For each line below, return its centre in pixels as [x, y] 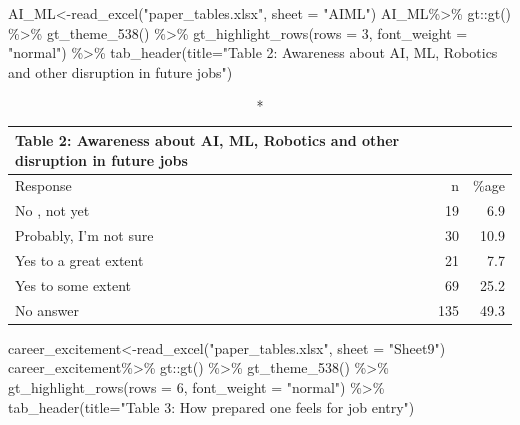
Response [43, 185]
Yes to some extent [73, 284]
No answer [47, 309]
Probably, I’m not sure [84, 235]
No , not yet [52, 210]
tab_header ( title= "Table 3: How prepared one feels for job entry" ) [211, 406]
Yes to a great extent [79, 259]
